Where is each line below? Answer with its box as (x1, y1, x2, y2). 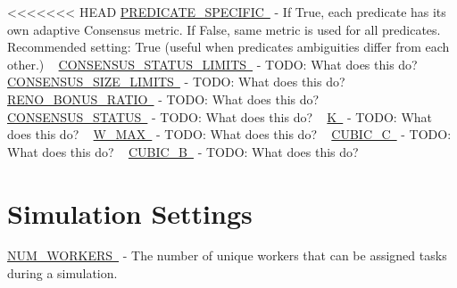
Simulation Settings (7, 194, 253, 231)
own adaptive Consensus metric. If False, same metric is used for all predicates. (7, 20, 441, 38)
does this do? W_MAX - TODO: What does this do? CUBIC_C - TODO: (7, 125, 452, 144)
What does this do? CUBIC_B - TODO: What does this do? (7, 142, 359, 160)
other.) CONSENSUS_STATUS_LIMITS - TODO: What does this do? (7, 54, 418, 73)
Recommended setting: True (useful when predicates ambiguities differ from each (7, 37, 450, 56)
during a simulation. (7, 264, 118, 283)
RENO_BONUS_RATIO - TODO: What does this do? (7, 89, 320, 108)
